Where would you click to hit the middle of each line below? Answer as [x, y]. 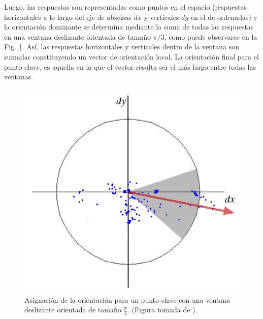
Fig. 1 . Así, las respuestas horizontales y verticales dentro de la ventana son [122, 47]
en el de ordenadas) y [224, 17]
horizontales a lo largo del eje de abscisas [68, 17]
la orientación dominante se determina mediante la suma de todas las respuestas [129, 27]
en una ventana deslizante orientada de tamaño [78, 36]
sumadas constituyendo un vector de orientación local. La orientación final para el [131, 56]
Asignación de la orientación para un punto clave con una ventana [127, 299]
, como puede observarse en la [211, 36]
